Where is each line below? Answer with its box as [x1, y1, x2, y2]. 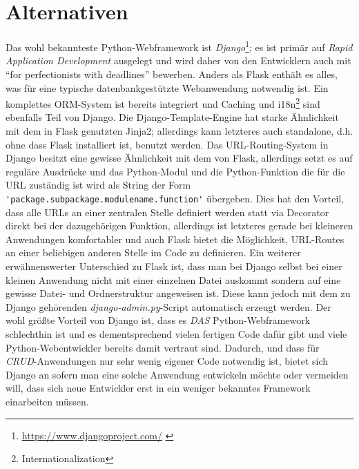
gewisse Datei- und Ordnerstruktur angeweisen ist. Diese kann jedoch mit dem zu [6, 286, 351, 300]
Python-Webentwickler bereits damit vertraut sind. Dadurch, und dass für [6, 340, 320, 354]
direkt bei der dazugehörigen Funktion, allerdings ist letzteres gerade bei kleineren [6, 218, 353, 233]
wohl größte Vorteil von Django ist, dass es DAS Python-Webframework [6, 313, 311, 327]
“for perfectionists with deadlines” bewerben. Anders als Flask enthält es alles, [6, 66, 338, 81]
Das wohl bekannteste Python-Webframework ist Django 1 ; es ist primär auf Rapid [6, 38, 353, 54]
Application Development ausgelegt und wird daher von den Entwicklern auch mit [6, 53, 351, 68]
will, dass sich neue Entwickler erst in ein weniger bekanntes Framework [6, 381, 311, 395]
